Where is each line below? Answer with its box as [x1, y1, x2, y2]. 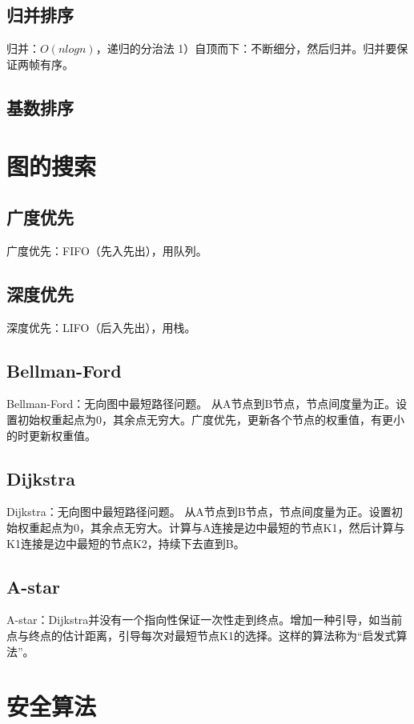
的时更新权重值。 [6, 426, 96, 443]
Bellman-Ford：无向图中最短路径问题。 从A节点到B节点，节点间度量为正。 [6, 395, 396, 412]
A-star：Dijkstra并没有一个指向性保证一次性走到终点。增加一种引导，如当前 [6, 611, 403, 628]
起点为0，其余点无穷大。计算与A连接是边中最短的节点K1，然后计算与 [39, 518, 405, 535]
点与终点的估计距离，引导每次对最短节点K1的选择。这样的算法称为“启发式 [6, 626, 396, 643]
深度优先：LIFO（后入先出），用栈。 [6, 318, 196, 335]
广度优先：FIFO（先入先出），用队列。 [6, 242, 207, 258]
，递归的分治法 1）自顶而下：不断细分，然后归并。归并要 [95, 40, 397, 57]
